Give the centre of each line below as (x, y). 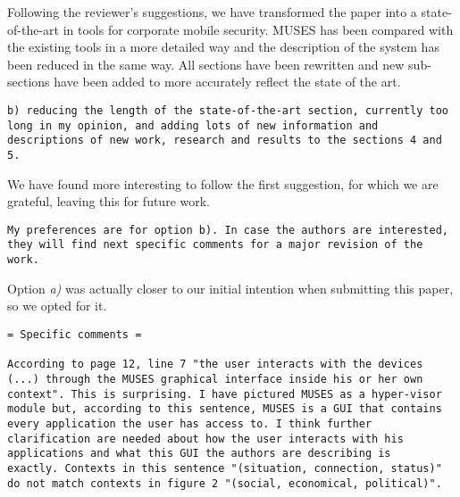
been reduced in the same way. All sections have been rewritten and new (206, 64)
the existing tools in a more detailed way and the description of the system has (223, 47)
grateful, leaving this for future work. (109, 201)
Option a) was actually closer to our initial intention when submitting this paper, (230, 288)
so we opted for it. (57, 306)
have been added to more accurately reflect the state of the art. (227, 82)
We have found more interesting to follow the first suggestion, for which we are (223, 183)
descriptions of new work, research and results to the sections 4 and (225, 141)
